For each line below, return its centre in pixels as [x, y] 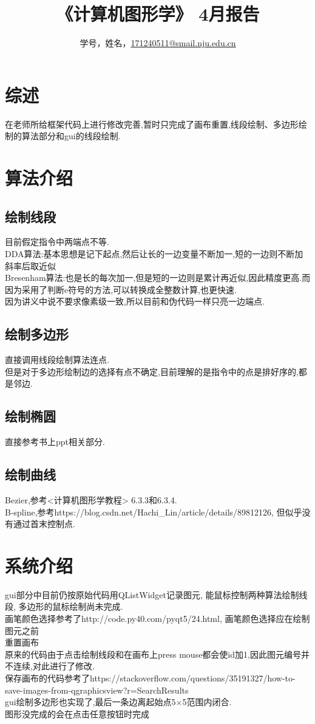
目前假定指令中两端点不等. [57, 242]
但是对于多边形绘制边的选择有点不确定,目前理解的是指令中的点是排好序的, [152, 371]
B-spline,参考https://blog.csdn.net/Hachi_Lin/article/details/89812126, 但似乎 [154, 512]
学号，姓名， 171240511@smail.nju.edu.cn [158, 43]
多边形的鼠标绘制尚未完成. [71, 606]
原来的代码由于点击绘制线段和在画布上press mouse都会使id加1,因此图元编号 [153, 654]
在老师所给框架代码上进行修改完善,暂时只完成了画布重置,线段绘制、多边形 [152, 124]
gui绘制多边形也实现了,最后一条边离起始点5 [90, 702]
